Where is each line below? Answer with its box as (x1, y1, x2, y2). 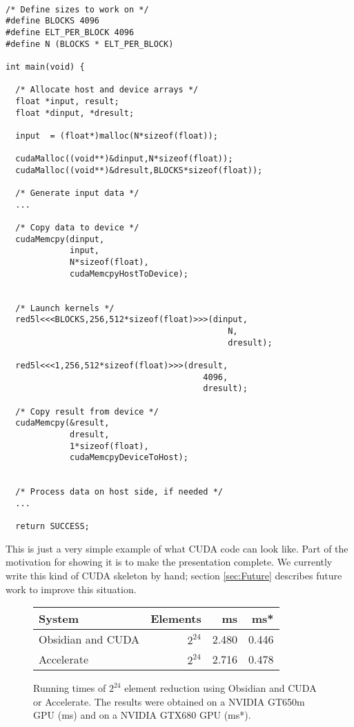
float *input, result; (15, 96, 119, 106)
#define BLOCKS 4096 (6, 16, 100, 26)
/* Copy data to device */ (15, 223, 139, 233)
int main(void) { (6, 61, 85, 72)
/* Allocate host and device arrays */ (15, 85, 199, 95)
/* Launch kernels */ (15, 303, 115, 313)
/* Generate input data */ (15, 188, 139, 199)
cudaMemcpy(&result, (15, 418, 110, 428)
